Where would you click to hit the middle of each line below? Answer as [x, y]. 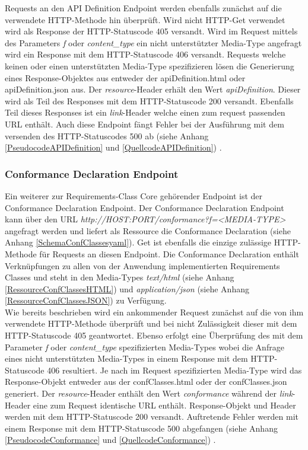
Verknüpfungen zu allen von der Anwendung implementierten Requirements [142, 265]
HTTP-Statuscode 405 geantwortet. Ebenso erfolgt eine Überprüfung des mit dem [154, 335]
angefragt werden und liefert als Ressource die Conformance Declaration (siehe [148, 230]
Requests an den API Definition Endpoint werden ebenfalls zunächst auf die [143, 8]
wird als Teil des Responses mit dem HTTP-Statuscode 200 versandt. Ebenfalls [149, 100]
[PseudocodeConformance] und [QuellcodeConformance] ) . [110, 440]
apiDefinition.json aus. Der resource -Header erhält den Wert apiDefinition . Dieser [153, 89]
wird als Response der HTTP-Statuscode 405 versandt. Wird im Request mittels [151, 31]
